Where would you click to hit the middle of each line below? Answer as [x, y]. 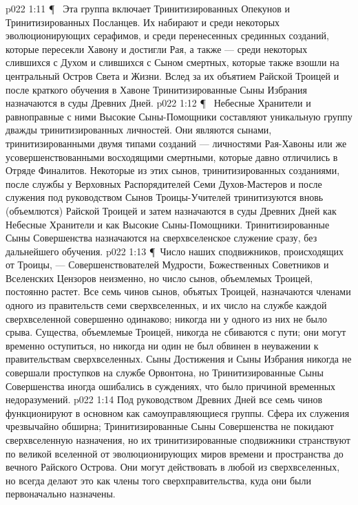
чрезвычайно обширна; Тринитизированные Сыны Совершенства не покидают [170, 426]
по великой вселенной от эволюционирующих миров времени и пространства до [175, 453]
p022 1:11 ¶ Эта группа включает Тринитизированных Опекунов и [148, 8]
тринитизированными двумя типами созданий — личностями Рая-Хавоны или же [176, 143]
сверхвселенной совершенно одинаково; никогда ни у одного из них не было [167, 318]
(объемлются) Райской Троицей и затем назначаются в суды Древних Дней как [171, 210]
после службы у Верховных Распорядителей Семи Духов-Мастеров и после [164, 183]
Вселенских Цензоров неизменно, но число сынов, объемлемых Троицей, [159, 278]
